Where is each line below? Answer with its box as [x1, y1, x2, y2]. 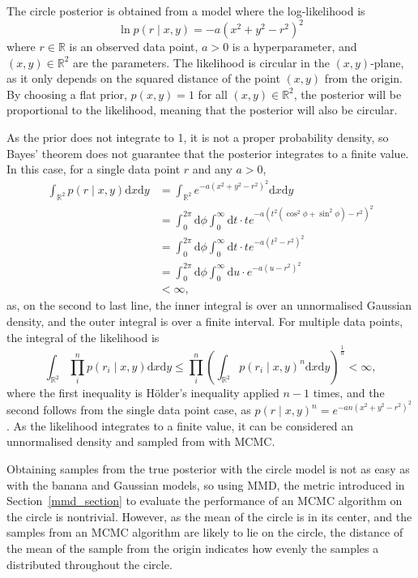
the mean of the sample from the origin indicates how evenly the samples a [6, 539, 379, 556]
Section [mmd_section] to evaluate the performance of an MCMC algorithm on [6, 492, 403, 509]
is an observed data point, [69, 38, 198, 55]
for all [198, 85, 228, 102]
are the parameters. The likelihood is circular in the [72, 54, 330, 71]
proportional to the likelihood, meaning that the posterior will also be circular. [6, 101, 398, 118]
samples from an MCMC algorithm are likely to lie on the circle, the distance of [6, 524, 403, 541]
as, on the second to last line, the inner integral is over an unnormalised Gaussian [6, 297, 412, 314]
